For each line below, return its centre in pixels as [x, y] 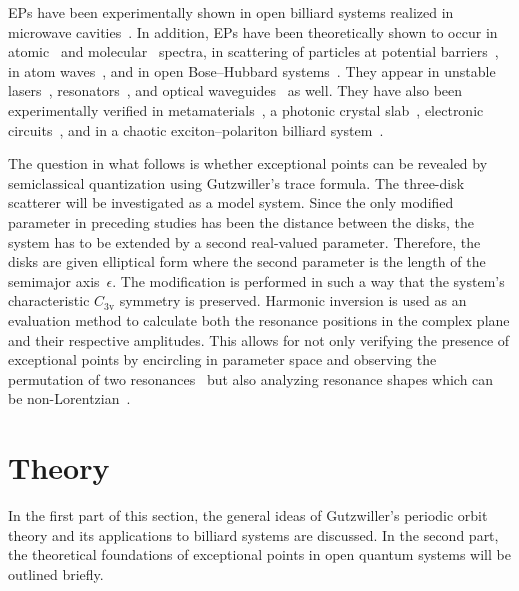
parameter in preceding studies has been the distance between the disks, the [241, 221]
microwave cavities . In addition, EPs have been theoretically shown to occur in [253, 31]
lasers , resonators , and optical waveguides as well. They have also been [235, 90]
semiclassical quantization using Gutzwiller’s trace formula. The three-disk [236, 182]
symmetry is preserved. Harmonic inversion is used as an [293, 300]
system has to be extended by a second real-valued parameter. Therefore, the [244, 241]
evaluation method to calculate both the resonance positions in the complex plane [259, 319]
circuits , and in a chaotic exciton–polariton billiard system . [196, 129]
